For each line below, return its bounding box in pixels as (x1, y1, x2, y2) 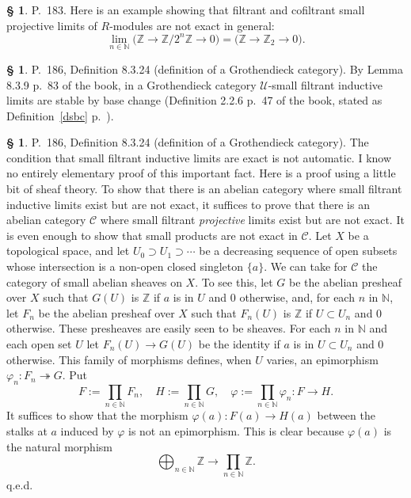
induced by (60, 422, 114, 439)
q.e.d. (6, 477, 33, 493)
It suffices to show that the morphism (6, 407, 188, 424)
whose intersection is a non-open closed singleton (6, 258, 244, 275)
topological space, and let (6, 242, 130, 259)
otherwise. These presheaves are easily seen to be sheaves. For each (6, 320, 331, 336)
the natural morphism (6, 438, 112, 454)
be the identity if (198, 336, 280, 352)
